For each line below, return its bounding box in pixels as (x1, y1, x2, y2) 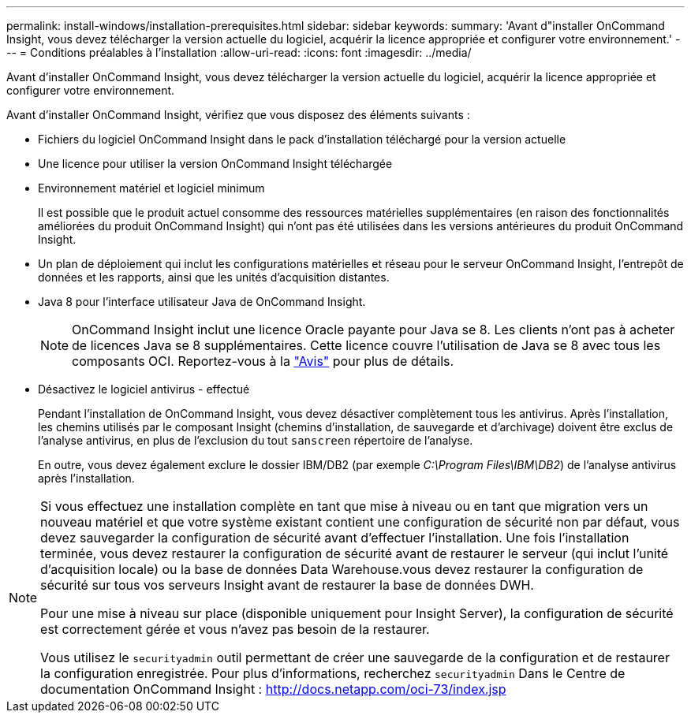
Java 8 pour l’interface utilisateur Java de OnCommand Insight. (38, 295, 366, 308)
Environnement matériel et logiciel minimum (38, 181, 265, 195)
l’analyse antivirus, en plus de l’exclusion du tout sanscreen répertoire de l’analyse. (38, 434, 473, 447)
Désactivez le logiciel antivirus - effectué (38, 382, 250, 396)
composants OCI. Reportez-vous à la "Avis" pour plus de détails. (72, 353, 454, 369)
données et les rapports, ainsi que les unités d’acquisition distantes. (38, 270, 390, 284)
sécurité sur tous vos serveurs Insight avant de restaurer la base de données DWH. (40, 577, 534, 593)
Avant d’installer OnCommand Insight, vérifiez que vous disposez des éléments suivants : (6, 108, 470, 121)
